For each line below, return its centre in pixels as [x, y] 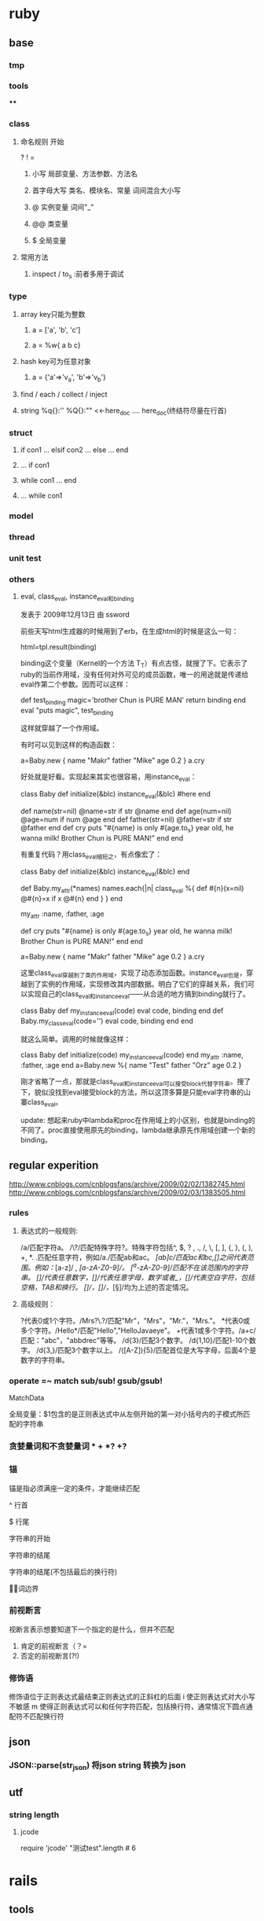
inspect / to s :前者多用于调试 [78, 274]
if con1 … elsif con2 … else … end [74, 450]
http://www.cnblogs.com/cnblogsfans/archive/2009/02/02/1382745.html [127, 1184]
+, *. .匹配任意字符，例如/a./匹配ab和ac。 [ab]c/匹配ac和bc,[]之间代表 [134, 1257]
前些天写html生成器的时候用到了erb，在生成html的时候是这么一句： [129, 631]
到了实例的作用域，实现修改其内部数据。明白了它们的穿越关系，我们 [137, 984]
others [22, 579]
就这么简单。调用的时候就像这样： [75, 1039]
